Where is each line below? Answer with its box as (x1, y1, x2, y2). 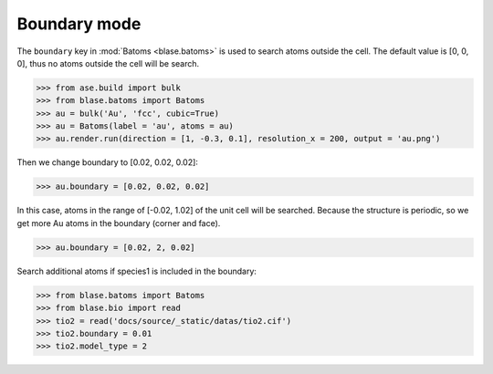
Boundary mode (16, 14, 142, 34)
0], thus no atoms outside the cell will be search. (16, 57, 200, 68)
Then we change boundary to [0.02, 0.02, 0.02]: (16, 157, 198, 168)
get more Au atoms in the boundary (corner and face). (16, 217, 221, 228)
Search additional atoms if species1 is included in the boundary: (16, 265, 257, 276)
